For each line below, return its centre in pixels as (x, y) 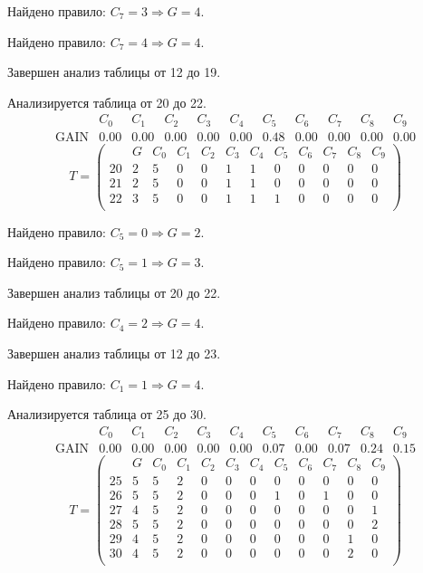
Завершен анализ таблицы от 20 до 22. (114, 292)
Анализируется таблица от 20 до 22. (107, 102)
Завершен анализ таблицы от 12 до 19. (114, 72)
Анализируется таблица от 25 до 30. (107, 414)
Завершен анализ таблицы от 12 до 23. (114, 353)
